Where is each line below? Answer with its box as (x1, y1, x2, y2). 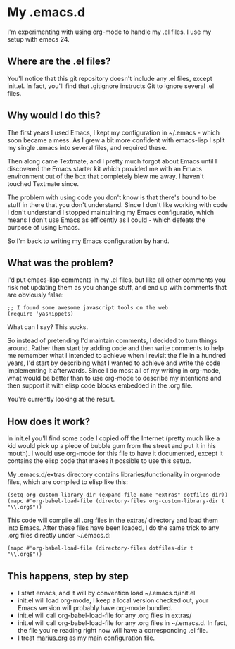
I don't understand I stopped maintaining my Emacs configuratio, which (7, 208, 215, 216)
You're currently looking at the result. (7, 395, 115, 404)
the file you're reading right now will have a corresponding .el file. (17, 626, 208, 634)
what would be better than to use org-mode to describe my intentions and (7, 374, 222, 383)
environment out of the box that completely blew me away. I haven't (7, 172, 204, 180)
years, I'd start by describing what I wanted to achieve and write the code (7, 359, 221, 367)
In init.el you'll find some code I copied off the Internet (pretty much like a (7, 434, 220, 443)
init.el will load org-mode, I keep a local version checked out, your (17, 596, 209, 605)
